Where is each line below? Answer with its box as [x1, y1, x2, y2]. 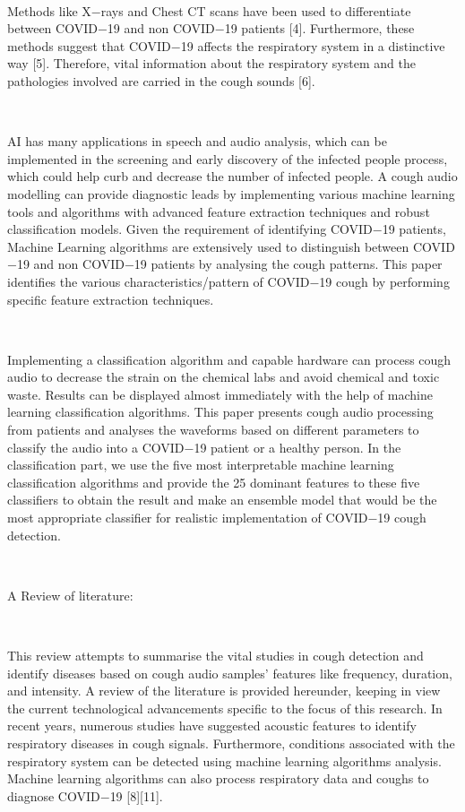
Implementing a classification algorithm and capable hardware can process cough [7, 350, 452, 368]
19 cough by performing [319, 272, 450, 290]
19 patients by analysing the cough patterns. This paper [133, 255, 443, 273]
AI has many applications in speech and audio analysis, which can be [7, 132, 387, 151]
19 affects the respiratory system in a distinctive [180, 36, 445, 55]
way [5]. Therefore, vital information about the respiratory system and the [7, 54, 416, 73]
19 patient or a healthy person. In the [194, 437, 401, 456]
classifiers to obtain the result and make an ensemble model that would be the [7, 490, 437, 509]
